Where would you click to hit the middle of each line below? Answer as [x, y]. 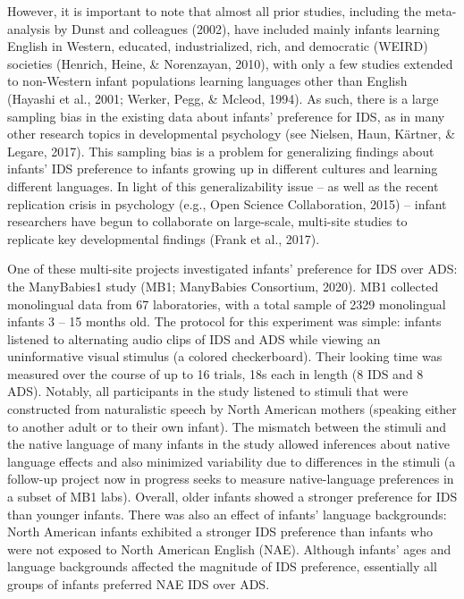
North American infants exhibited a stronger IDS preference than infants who [220, 532]
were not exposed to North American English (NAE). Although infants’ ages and [229, 548]
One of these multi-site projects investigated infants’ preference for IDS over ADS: [232, 269]
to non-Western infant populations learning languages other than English [207, 81]
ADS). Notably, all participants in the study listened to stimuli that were [208, 391]
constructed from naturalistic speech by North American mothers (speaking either [232, 409]
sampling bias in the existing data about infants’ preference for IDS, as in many [226, 116]
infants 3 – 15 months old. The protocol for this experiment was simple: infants [224, 321]
